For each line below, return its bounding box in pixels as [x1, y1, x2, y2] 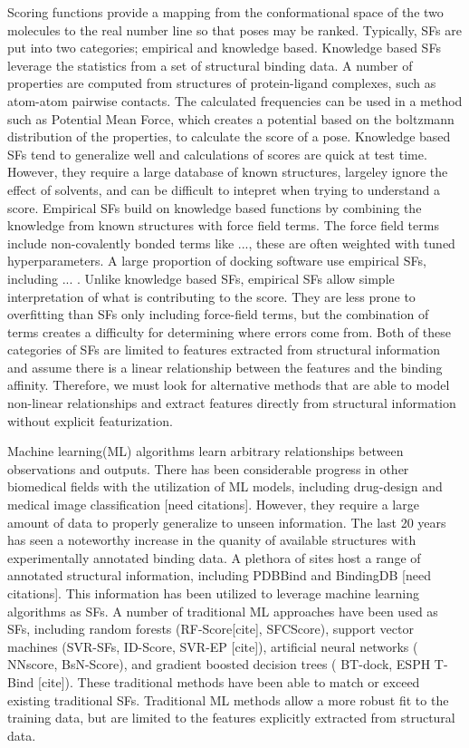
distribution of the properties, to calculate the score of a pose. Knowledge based [7, 127, 451, 146]
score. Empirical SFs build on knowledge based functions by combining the [7, 198, 422, 217]
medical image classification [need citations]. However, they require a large [7, 495, 419, 514]
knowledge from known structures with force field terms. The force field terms [7, 216, 439, 235]
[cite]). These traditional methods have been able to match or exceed [38, 672, 420, 691]
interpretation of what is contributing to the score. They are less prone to [7, 287, 416, 306]
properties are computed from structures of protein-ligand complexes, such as [7, 73, 436, 92]
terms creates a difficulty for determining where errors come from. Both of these [7, 322, 452, 341]
